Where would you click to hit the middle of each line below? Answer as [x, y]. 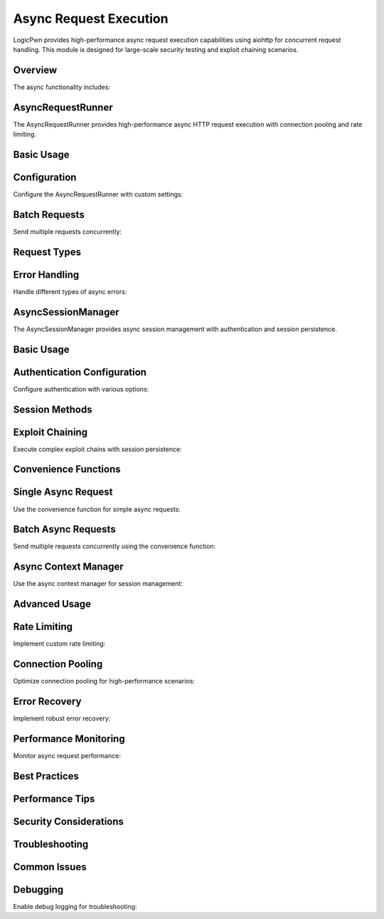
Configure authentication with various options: [81, 389]
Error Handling [46, 274]
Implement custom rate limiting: [59, 644]
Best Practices [46, 776]
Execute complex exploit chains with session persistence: [97, 449]
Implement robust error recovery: [62, 718]
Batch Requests [49, 215]
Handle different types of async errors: [70, 291]
